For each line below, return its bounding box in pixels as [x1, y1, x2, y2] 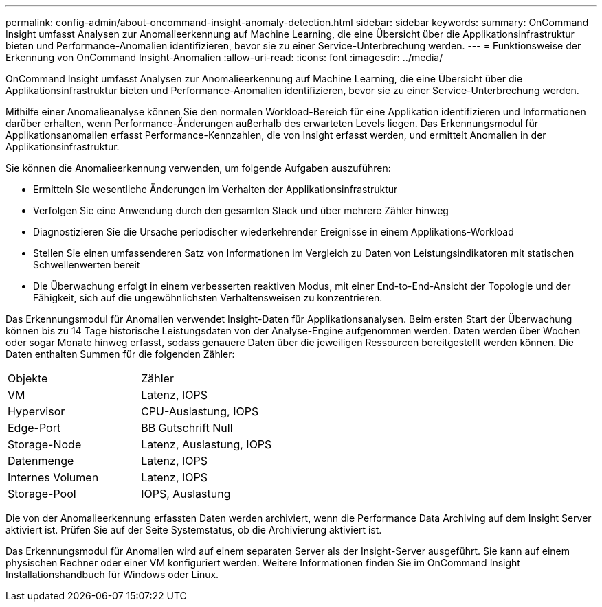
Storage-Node [8, 437, 82, 451]
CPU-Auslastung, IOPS [141, 404, 259, 418]
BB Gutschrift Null [141, 421, 233, 435]
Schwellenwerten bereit [33, 259, 140, 271]
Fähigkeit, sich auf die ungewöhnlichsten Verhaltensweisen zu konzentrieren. [33, 292, 383, 303]
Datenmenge [8, 454, 74, 468]
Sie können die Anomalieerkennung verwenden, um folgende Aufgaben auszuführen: [5, 162, 391, 174]
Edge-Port [8, 421, 61, 435]
